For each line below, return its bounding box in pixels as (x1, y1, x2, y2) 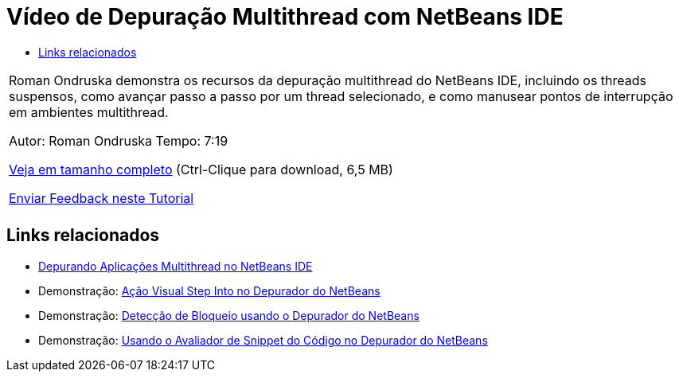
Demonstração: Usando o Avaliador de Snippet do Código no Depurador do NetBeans (38, 333, 488, 347)
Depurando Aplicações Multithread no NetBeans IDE (38, 259, 313, 273)
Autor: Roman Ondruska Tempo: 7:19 (9, 132, 228, 149)
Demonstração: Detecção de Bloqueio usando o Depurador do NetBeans (38, 308, 419, 322)
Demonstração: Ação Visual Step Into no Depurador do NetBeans (38, 283, 380, 298)
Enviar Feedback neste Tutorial (9, 189, 194, 206)
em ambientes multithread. (9, 103, 169, 120)
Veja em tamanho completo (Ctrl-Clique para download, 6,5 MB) (9, 161, 393, 177)
